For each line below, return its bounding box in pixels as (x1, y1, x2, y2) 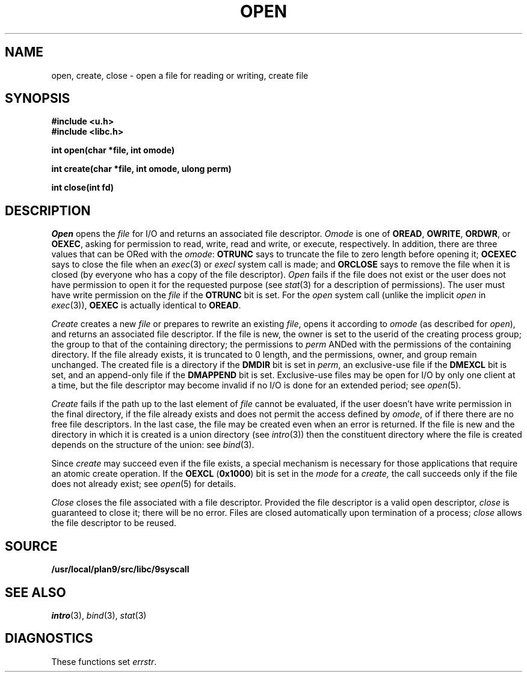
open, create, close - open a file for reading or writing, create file (51, 70, 309, 81)
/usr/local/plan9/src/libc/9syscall (51, 564, 190, 575)
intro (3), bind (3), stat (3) (51, 610, 147, 620)
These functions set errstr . (51, 656, 157, 667)
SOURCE (5, 538, 58, 554)
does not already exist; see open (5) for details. (51, 479, 236, 489)
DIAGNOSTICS (5, 631, 93, 646)
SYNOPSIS (5, 91, 70, 106)
